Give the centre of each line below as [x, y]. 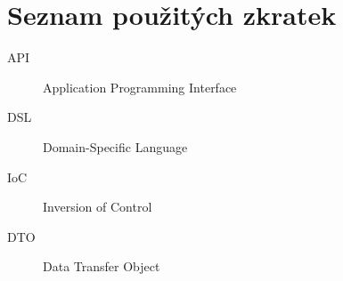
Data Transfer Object [102, 266]
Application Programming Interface [140, 87]
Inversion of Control [98, 207]
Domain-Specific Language [115, 146]
